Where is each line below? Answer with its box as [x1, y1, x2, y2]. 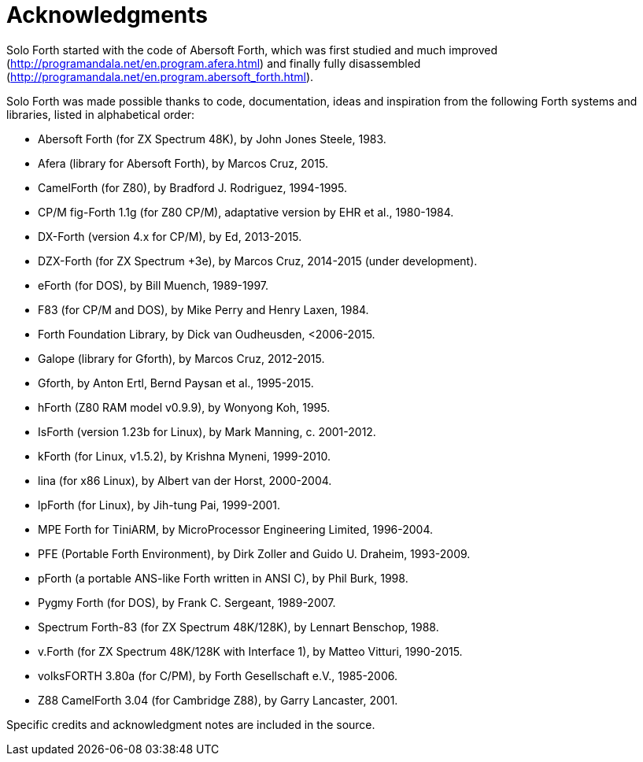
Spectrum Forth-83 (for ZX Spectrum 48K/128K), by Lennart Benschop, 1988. [38, 620, 439, 634]
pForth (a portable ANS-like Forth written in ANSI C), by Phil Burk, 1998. [38, 571, 408, 585]
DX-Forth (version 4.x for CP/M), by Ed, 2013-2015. [38, 229, 302, 243]
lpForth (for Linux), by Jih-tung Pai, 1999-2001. [38, 498, 281, 512]
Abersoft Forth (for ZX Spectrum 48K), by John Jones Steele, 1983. [38, 131, 386, 146]
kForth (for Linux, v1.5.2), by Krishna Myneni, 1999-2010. [38, 449, 331, 463]
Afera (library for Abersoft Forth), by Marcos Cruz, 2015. [38, 156, 328, 170]
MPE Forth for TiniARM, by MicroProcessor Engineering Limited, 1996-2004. [38, 522, 434, 536]
